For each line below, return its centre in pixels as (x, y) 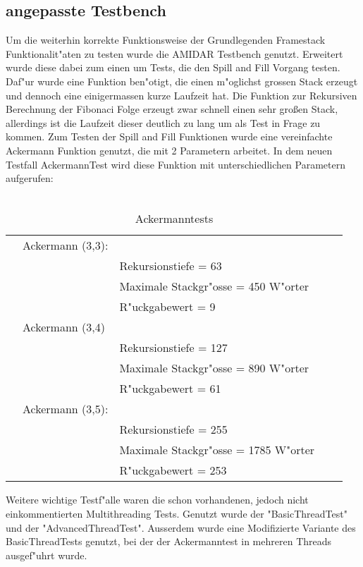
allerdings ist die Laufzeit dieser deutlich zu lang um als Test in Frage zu (163, 122)
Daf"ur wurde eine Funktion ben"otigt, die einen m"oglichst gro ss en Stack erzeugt (182, 81)
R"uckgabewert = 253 (173, 470)
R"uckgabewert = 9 (167, 307)
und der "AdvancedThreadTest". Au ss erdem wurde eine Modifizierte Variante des (181, 527)
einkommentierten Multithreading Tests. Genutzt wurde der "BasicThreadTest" (177, 513)
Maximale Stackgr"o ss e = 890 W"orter (214, 368)
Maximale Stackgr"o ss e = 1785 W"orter (217, 450)
